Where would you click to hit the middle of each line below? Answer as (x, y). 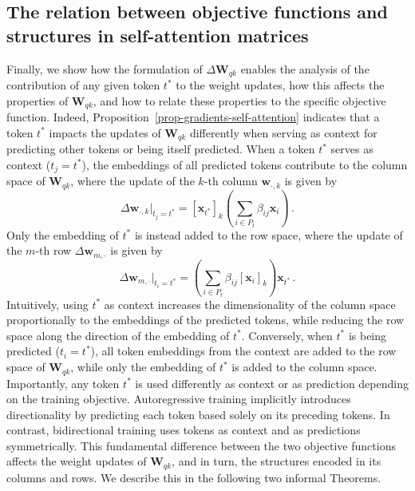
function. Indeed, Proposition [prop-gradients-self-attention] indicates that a (193, 117)
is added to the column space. (304, 367)
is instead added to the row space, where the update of (269, 234)
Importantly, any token (63, 383)
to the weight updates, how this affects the (280, 85)
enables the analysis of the (305, 68)
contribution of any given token (83, 85)
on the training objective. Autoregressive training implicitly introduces (179, 399)
